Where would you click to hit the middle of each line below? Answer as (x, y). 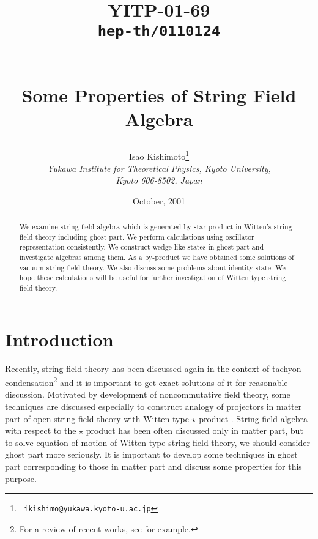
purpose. (21, 478)
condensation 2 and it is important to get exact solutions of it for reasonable (146, 381)
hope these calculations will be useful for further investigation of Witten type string (153, 277)
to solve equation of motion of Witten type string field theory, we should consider (157, 442)
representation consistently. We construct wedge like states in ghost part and (142, 247)
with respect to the (41, 430)
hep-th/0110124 (159, 32)
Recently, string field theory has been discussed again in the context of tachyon (153, 368)
